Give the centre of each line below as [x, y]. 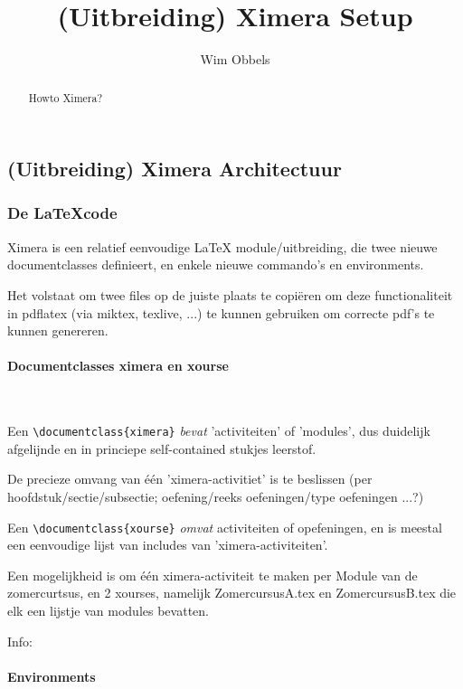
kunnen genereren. [58, 330]
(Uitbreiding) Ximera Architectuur [175, 169]
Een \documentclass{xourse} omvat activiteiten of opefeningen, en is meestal [225, 527]
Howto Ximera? [66, 97]
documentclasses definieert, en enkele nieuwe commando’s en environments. [216, 264]
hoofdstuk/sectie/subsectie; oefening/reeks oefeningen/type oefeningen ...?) [216, 496]
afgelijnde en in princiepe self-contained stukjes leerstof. [162, 448]
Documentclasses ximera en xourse [118, 366]
